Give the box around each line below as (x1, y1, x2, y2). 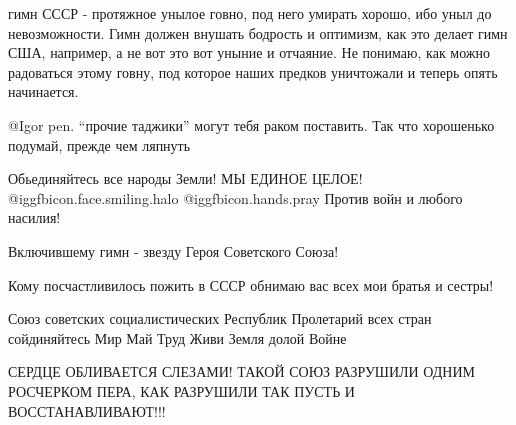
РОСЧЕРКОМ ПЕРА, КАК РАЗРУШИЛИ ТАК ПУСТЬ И (8, 380, 355, 401)
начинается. (8, 81, 79, 102)
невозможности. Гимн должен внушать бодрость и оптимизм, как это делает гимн (8, 22, 508, 43)
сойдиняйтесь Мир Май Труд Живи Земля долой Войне (8, 327, 347, 348)
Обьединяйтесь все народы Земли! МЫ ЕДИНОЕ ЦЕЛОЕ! (8, 168, 363, 189)
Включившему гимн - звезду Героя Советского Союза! (8, 240, 339, 261)
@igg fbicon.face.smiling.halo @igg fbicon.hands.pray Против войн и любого (8, 187, 463, 208)
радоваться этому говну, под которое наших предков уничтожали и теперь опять (8, 61, 498, 82)
